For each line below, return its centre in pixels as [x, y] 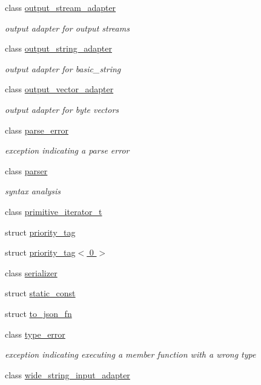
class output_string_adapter [58, 48]
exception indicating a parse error [67, 150]
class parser [26, 170]
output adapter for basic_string [63, 68]
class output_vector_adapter [59, 89]
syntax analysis [33, 191]
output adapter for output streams [67, 28]
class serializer [31, 272]
